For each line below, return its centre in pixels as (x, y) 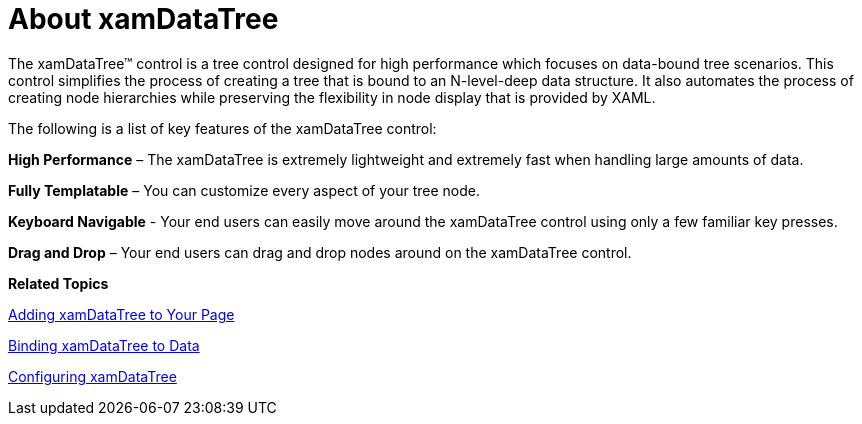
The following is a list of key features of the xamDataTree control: (222, 128)
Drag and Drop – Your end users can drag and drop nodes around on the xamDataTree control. (320, 252)
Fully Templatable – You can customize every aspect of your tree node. (244, 190)
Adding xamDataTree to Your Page (121, 314)
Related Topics (58, 283)
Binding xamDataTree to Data (104, 345)
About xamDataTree (143, 19)
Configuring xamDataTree (92, 376)
